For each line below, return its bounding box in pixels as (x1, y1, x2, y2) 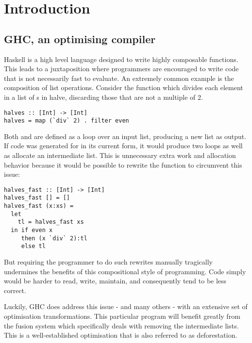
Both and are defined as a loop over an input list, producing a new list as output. (4, 131, 247, 141)
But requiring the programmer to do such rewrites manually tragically (4, 257, 213, 267)
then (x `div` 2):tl (21, 234, 87, 242)
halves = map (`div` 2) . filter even (4, 117, 129, 125)
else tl (21, 243, 46, 250)
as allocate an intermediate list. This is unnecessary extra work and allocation (4, 150, 236, 160)
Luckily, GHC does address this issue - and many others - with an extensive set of (4, 301, 248, 312)
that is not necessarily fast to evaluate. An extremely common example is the (4, 73, 234, 83)
